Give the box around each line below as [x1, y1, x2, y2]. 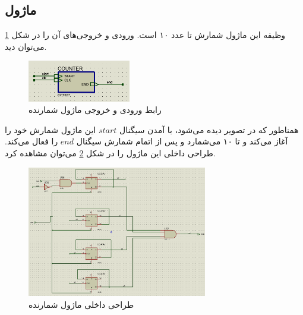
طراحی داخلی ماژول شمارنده [29, 298, 134, 310]
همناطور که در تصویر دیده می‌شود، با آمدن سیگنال [119, 123, 299, 136]
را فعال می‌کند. [5, 135, 58, 147]
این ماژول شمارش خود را [5, 123, 96, 136]
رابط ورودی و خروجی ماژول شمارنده [29, 103, 162, 116]
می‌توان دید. [5, 40, 47, 52]
